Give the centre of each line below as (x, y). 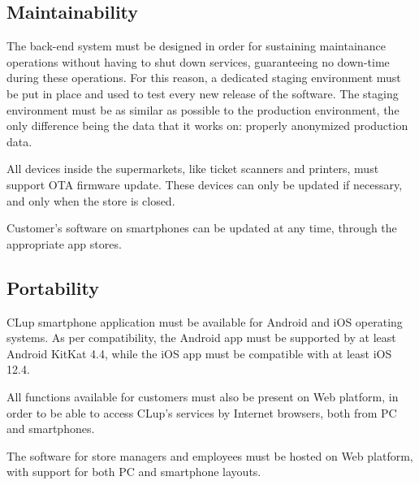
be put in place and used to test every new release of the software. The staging (203, 93)
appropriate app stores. (64, 243)
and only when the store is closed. (91, 200)
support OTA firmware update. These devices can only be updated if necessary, (205, 184)
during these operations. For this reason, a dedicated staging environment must (204, 78)
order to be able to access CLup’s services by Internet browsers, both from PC (202, 412)
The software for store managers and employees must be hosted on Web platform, (210, 455)
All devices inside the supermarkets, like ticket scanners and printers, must (193, 169)
